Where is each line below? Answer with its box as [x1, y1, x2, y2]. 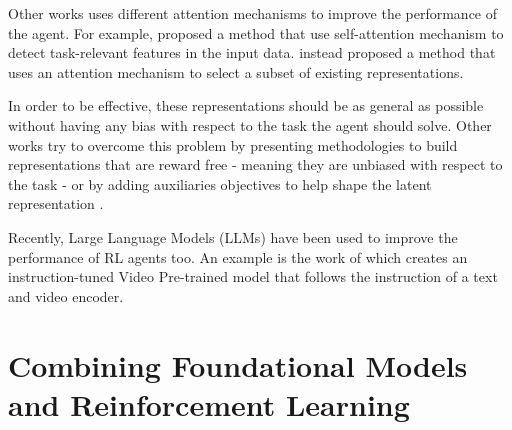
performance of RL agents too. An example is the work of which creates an [8, 246, 468, 267]
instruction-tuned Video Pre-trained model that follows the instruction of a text [8, 266, 498, 287]
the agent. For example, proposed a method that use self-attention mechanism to [8, 22, 504, 43]
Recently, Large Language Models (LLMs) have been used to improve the [8, 226, 458, 247]
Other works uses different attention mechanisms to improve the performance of [8, 3, 498, 23]
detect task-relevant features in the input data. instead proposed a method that [8, 42, 496, 63]
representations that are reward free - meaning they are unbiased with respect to [8, 154, 503, 175]
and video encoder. [8, 285, 124, 306]
